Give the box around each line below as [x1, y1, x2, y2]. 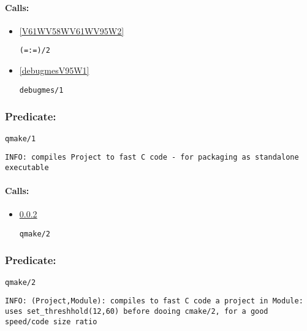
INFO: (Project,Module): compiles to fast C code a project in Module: [5, 297, 303, 306]
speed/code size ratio [5, 317, 97, 326]
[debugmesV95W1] [19, 64, 89, 77]
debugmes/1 [19, 85, 64, 95]
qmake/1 [5, 134, 36, 143]
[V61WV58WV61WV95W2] [19, 24, 124, 37]
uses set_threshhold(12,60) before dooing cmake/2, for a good [5, 307, 268, 316]
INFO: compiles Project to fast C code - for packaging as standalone [5, 153, 299, 162]
